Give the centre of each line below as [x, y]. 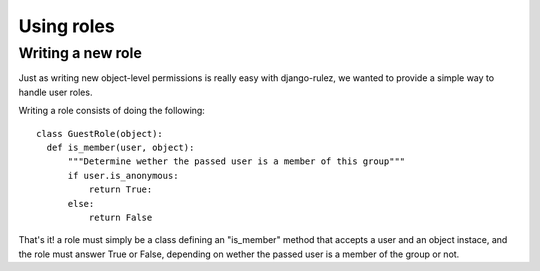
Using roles [66, 26]
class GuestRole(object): [100, 133]
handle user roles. [55, 92]
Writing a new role [80, 53]
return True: [120, 189]
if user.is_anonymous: [123, 175]
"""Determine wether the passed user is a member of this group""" [236, 161]
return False [120, 217]
